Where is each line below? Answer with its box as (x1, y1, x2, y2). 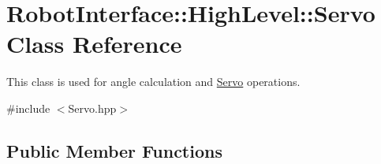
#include (6, 99, 50, 116)
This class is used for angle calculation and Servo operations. (6, 73, 301, 90)
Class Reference (6, 28, 182, 60)
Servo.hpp (68, 99, 117, 116)
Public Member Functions (6, 138, 222, 162)
